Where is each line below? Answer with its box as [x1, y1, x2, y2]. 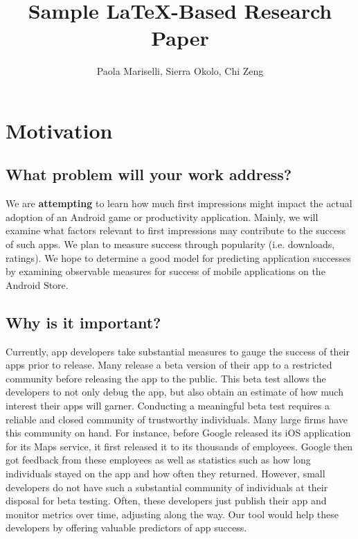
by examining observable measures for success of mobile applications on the [6, 264, 325, 279]
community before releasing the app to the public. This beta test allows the [6, 371, 326, 385]
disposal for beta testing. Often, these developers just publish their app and [6, 493, 327, 508]
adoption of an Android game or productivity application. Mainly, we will [6, 209, 319, 224]
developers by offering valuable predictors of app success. [6, 520, 247, 535]
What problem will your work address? [6, 164, 292, 185]
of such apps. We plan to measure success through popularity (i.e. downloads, [6, 237, 335, 251]
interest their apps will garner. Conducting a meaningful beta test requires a [6, 398, 330, 413]
